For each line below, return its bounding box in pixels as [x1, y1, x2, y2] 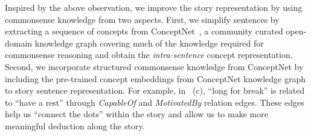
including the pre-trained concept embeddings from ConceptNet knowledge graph [5, 72, 306, 85]
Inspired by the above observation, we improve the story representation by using [5, 1, 303, 13]
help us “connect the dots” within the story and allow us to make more [5, 108, 268, 120]
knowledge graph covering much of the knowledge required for [34, 36, 264, 49]
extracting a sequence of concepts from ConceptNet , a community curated [5, 25, 283, 37]
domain [5, 36, 33, 49]
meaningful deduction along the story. [5, 119, 145, 132]
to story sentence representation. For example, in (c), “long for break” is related [5, 84, 305, 97]
